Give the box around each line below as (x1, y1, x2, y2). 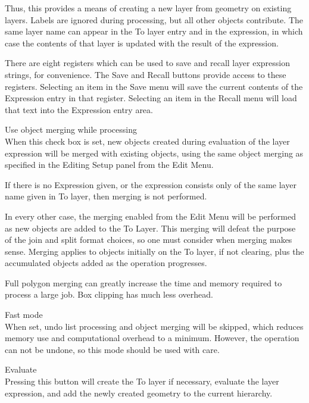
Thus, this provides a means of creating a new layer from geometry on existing (5, 2, 292, 14)
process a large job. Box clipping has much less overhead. (5, 288, 213, 301)
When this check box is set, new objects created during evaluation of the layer (5, 135, 290, 147)
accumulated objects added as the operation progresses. (5, 257, 207, 269)
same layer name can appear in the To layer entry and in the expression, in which (5, 25, 303, 38)
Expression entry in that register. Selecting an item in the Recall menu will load (5, 92, 297, 104)
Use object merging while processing (5, 123, 137, 136)
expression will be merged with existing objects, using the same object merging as (5, 146, 304, 159)
